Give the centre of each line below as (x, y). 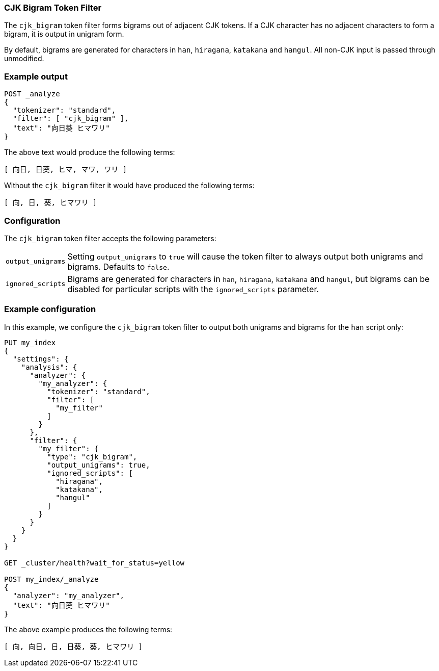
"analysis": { (49, 367)
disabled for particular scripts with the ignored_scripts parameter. (193, 289)
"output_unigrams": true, (99, 465)
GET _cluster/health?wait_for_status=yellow (94, 563)
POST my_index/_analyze (51, 579)
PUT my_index (30, 342)
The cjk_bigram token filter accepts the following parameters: (110, 238)
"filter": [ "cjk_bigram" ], (71, 119)
